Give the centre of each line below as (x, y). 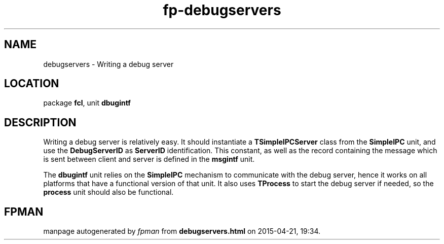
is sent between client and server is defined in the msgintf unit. (149, 159)
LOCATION (32, 84)
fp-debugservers (222, 10)
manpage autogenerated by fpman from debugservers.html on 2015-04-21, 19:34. (182, 231)
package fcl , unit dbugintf (87, 103)
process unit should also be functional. (108, 192)
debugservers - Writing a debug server (108, 64)
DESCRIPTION (40, 122)
